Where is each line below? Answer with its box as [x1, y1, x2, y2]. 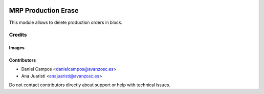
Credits [9, 32, 27, 38]
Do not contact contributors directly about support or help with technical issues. [9, 82, 171, 88]
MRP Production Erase [9, 6, 79, 15]
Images [9, 45, 24, 51]
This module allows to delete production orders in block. [9, 19, 123, 25]
